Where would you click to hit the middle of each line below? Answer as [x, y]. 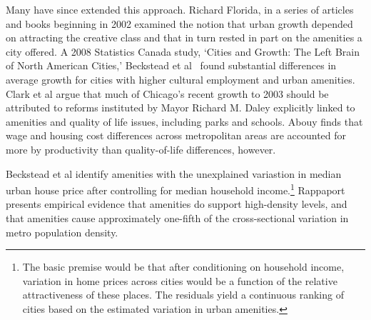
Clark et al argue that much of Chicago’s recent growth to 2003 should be [167, 93]
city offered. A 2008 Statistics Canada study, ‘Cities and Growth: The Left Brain [183, 51]
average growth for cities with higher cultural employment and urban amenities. [181, 79]
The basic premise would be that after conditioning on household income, [183, 267]
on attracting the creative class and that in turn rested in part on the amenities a [184, 37]
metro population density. [62, 232]
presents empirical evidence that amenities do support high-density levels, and [177, 204]
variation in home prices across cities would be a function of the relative [180, 280]
